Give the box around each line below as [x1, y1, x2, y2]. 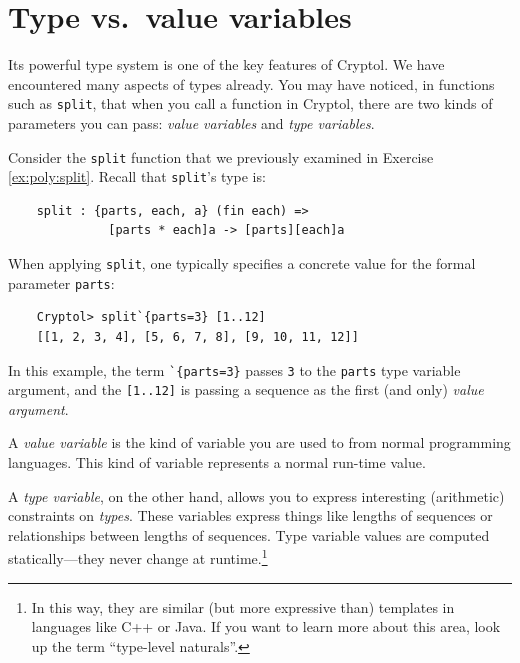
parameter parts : [8, 272, 115, 293]
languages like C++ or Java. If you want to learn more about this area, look [31, 616, 501, 637]
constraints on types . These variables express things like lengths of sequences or [8, 505, 493, 526]
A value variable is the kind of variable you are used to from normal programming [8, 432, 511, 453]
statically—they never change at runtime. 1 [8, 545, 268, 569]
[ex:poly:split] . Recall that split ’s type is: [8, 166, 266, 187]
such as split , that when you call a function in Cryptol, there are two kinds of [8, 93, 493, 114]
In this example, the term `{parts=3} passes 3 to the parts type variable [8, 359, 461, 380]
